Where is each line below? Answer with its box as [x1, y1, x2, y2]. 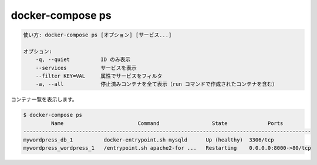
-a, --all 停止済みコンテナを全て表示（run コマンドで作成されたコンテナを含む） [35, 81, 278, 87]
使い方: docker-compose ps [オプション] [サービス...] [23, 32, 172, 38]
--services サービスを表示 [35, 65, 137, 71]
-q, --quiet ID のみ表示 [35, 56, 131, 63]
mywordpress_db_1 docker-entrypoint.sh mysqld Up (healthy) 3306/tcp [23, 136, 274, 143]
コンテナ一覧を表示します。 [11, 96, 77, 103]
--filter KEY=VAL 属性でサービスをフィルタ [35, 73, 163, 79]
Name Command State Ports [50, 120, 284, 126]
